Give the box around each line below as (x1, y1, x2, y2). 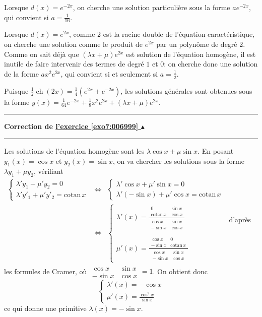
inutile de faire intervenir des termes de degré (4, 58, 144, 69)
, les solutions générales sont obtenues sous (120, 85, 252, 96)
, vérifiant (33, 166, 63, 176)
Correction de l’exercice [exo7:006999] (4, 121, 139, 132)
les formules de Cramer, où (4, 266, 87, 276)
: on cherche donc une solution (164, 58, 258, 69)
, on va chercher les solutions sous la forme (112, 155, 244, 166)
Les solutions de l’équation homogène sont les (4, 146, 145, 156)
